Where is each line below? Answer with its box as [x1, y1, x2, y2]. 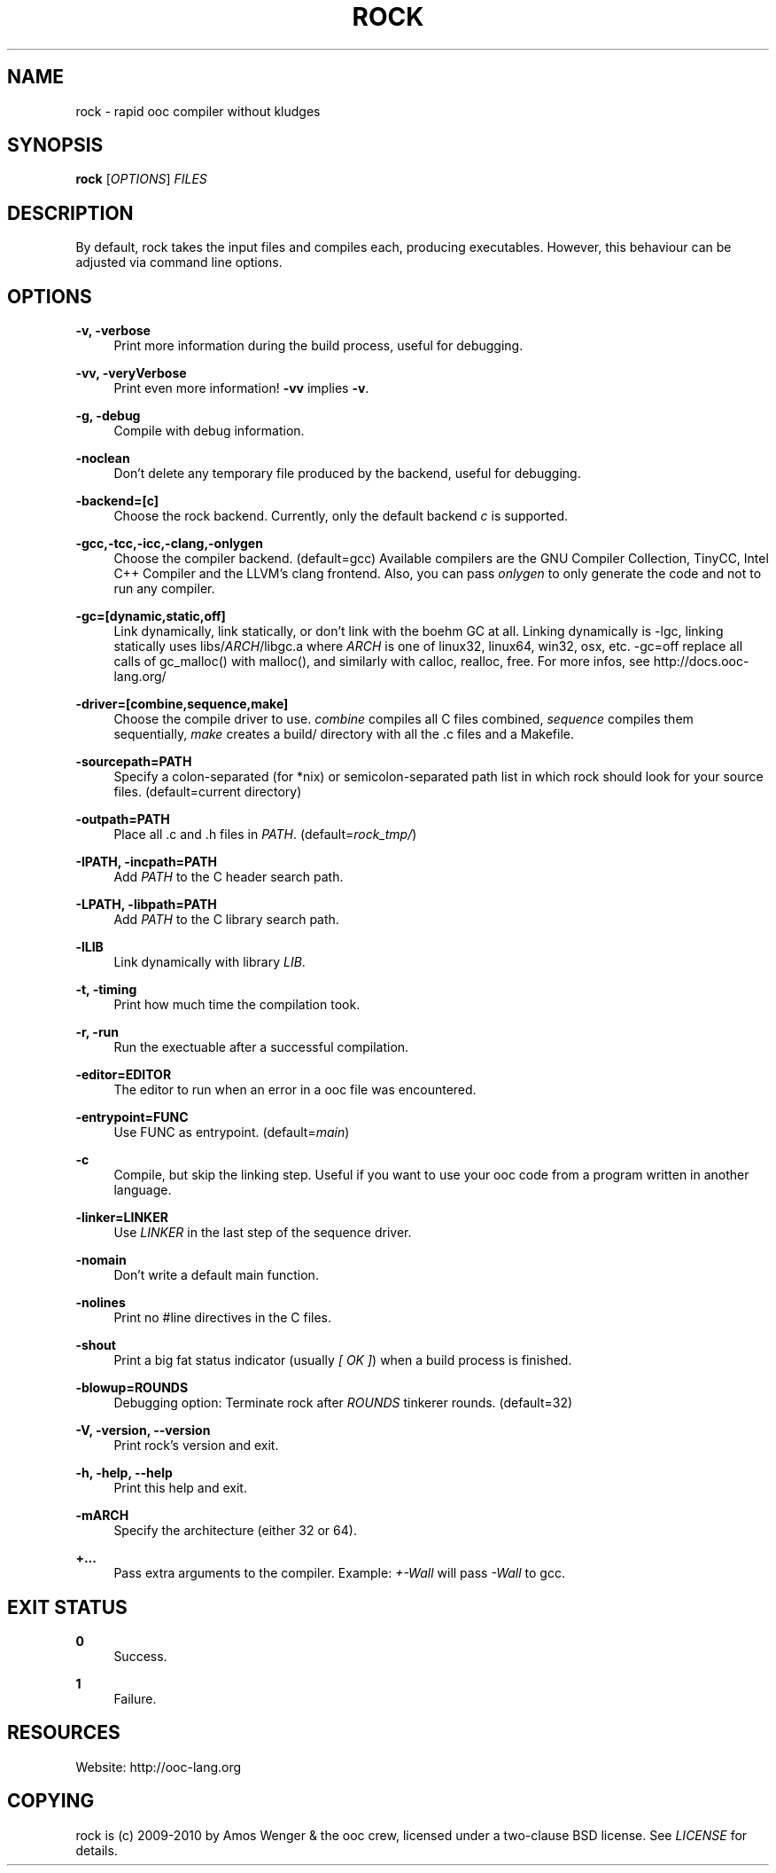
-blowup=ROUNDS [75, 1380, 189, 1396]
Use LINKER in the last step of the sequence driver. [113, 1225, 412, 1241]
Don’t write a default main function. [113, 1267, 319, 1283]
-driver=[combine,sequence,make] [75, 696, 289, 712]
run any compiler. [113, 581, 215, 597]
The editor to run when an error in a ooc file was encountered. [113, 1082, 477, 1098]
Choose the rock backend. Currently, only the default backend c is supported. [113, 508, 569, 524]
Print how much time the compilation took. [113, 997, 361, 1013]
